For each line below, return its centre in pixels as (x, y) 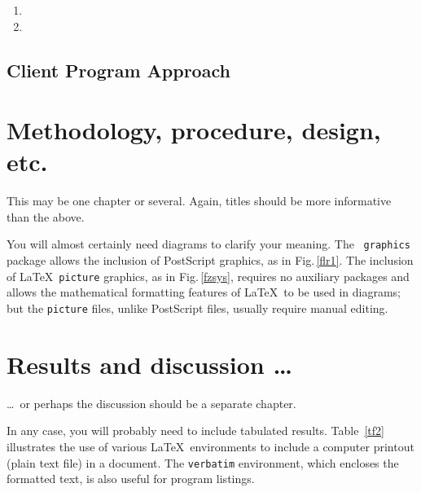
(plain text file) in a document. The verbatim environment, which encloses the (203, 462)
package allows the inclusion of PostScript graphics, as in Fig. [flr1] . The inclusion (210, 260)
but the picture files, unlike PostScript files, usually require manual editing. (197, 307)
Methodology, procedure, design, (194, 130)
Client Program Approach (118, 70)
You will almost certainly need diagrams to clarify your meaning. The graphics (208, 244)
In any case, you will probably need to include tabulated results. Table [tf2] (195, 430)
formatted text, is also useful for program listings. (131, 479)
